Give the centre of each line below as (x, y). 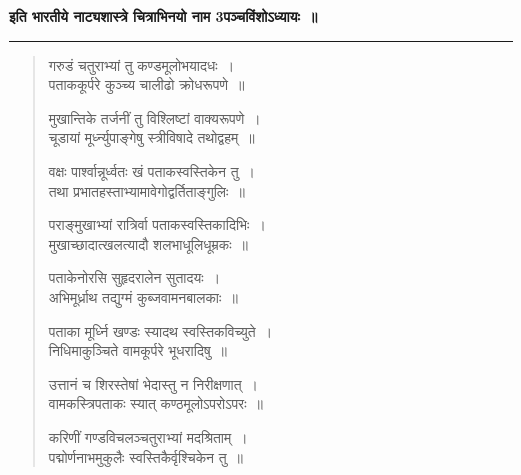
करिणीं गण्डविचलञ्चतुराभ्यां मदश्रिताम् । (148, 436)
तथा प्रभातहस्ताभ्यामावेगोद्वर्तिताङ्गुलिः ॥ (146, 190)
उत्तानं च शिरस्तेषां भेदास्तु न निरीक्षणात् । (153, 383)
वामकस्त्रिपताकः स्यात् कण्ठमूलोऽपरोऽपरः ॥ (155, 403)
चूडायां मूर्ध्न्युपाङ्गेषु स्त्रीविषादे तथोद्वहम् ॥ (151, 137)
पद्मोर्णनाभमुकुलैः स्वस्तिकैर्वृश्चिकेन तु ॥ (146, 456)
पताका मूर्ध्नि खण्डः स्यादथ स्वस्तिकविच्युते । (160, 330)
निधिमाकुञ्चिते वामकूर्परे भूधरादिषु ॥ (138, 350)
